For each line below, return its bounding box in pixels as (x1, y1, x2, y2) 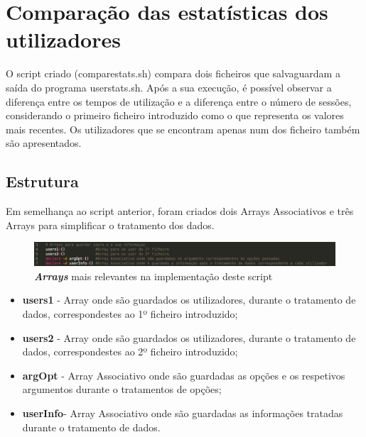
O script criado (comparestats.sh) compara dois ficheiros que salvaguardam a (6, 66, 340, 81)
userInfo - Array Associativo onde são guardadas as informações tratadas (22, 405, 343, 420)
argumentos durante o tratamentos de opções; (22, 382, 222, 397)
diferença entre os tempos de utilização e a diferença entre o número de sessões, (6, 94, 352, 109)
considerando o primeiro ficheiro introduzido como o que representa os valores (6, 108, 344, 123)
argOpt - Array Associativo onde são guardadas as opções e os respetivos (22, 367, 345, 382)
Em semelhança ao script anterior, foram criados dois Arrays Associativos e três (6, 204, 354, 218)
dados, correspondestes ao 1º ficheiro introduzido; (22, 306, 238, 321)
